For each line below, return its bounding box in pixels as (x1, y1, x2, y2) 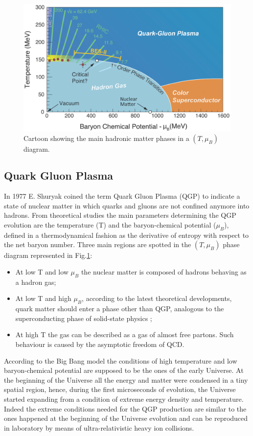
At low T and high (15, 293, 71, 303)
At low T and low (15, 267, 69, 277)
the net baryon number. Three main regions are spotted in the (4, 239, 191, 250)
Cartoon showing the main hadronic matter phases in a (23, 133, 189, 143)
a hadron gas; (15, 276, 56, 287)
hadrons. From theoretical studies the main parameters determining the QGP (4, 210, 236, 220)
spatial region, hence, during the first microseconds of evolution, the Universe (4, 384, 236, 394)
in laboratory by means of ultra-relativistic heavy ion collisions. (4, 422, 194, 433)
